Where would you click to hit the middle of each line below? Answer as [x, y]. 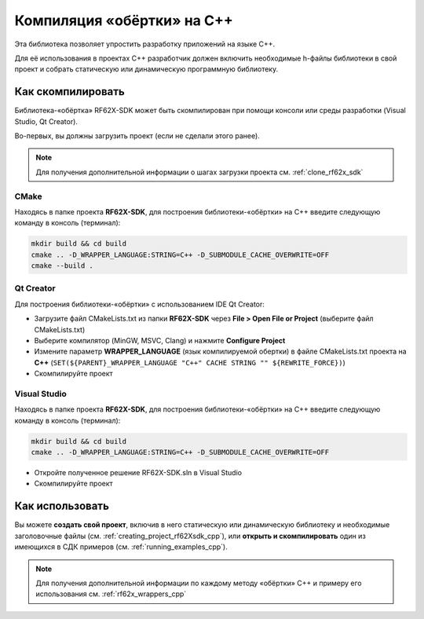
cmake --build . [62, 266]
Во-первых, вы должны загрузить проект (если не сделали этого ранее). [137, 136]
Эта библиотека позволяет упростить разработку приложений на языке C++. [145, 44]
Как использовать [62, 506]
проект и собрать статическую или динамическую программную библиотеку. [146, 69]
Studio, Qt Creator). [46, 121]
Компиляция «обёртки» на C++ [124, 20]
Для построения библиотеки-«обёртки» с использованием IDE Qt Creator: [139, 304]
